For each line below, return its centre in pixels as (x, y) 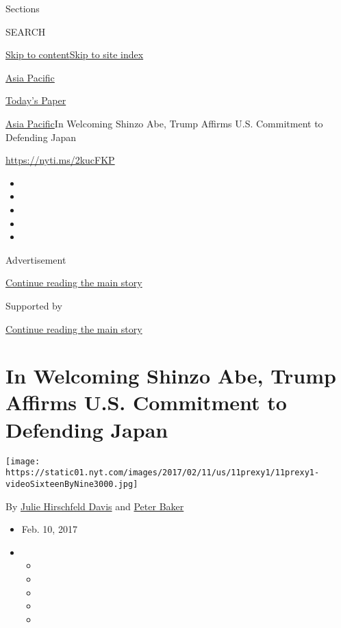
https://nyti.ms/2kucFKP (60, 160)
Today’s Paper (36, 100)
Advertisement (36, 259)
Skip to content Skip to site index (75, 54)
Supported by (34, 305)
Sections (23, 8)
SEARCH (26, 31)
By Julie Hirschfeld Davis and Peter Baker (95, 506)
